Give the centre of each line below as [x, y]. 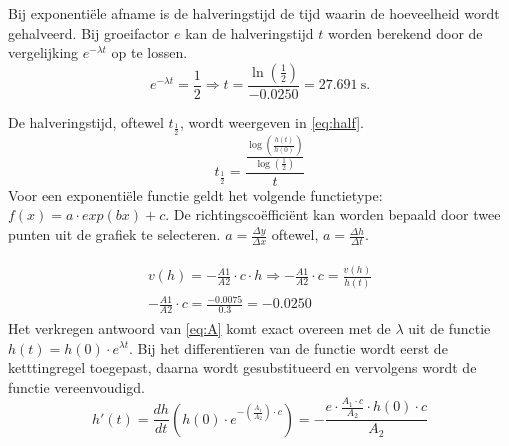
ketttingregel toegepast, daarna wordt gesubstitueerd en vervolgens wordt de [242, 367]
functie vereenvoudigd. [76, 386]
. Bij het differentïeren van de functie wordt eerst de [288, 347]
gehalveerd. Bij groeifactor [89, 32]
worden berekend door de [405, 32]
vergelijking [43, 52]
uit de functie [449, 327]
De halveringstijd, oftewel [86, 121]
